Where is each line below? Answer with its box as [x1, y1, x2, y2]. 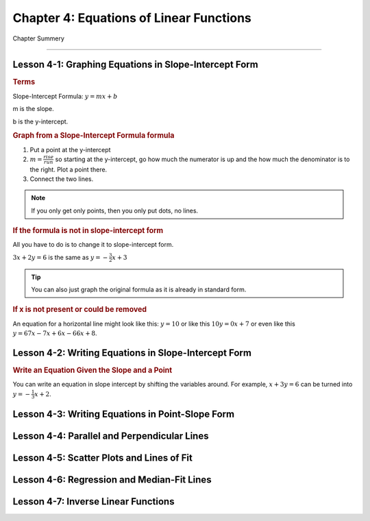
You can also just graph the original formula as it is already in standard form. [31, 285, 247, 293]
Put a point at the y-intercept [29, 145, 111, 154]
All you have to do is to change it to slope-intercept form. [12, 241, 174, 249]
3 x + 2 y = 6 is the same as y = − [12, 253, 108, 261]
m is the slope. [12, 105, 54, 113]
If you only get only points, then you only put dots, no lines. [31, 206, 199, 215]
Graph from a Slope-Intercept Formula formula [12, 131, 175, 141]
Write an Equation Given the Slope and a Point [12, 365, 173, 375]
